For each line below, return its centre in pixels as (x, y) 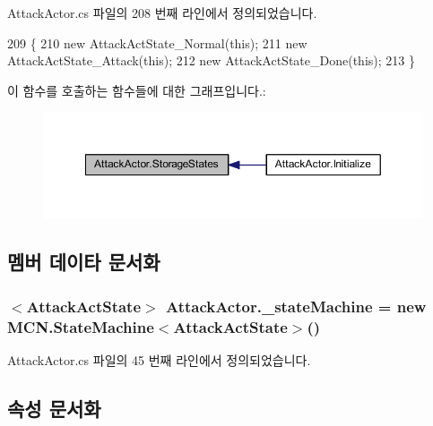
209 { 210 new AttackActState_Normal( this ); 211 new (157, 43)
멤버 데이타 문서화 (84, 262)
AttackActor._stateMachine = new (296, 306)
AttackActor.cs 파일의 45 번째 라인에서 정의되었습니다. (159, 359)
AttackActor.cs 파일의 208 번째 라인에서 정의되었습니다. (162, 13)
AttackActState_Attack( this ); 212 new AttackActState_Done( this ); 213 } (211, 60)
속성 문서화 (54, 408)
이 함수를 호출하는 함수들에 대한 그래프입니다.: (137, 90)
